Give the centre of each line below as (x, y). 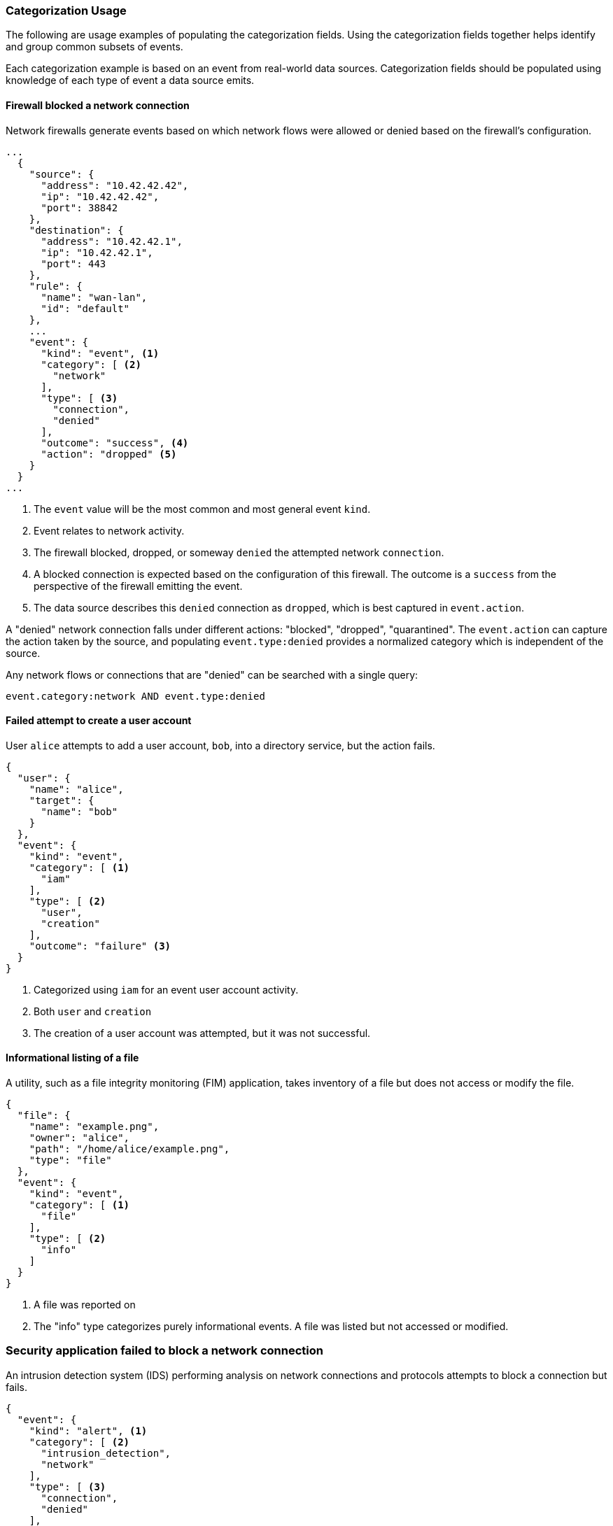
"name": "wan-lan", (94, 297)
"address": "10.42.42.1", (112, 241)
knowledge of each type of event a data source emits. (130, 80)
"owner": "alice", (79, 1138)
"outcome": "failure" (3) (100, 946)
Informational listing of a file (72, 1058)
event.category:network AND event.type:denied (135, 696)
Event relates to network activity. (109, 530)
